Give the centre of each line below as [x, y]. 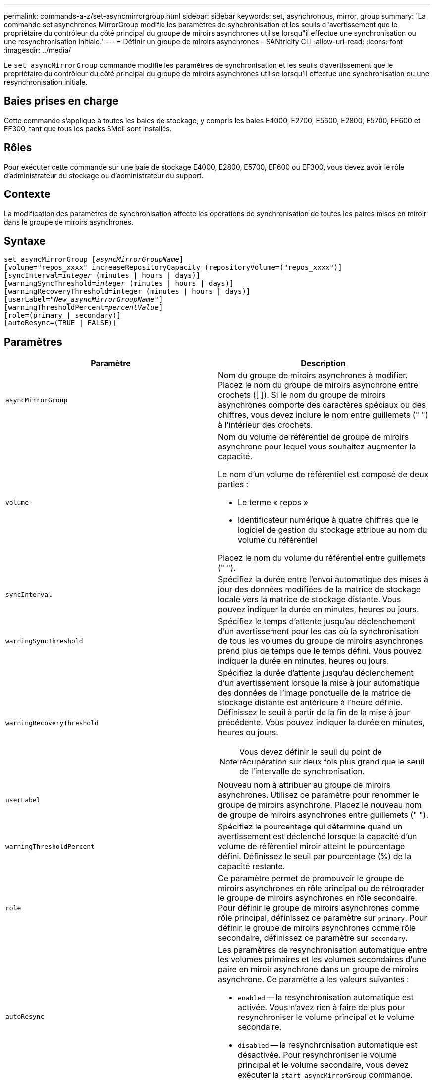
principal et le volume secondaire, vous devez [323, 1065]
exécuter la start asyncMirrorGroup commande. [325, 1075]
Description [323, 363]
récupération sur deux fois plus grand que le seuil [332, 762]
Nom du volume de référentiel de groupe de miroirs [314, 437]
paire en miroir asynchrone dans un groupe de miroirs [318, 970]
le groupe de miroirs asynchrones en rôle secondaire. [318, 898]
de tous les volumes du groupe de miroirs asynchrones [321, 641]
